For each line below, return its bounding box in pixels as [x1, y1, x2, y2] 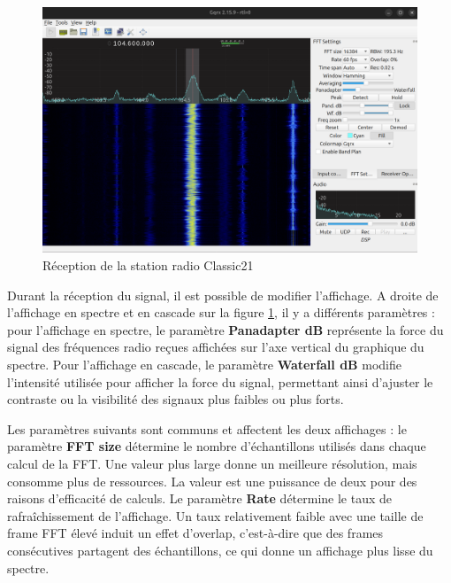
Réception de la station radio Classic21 [42, 256, 254, 275]
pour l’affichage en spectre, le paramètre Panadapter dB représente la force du [7, 320, 444, 338]
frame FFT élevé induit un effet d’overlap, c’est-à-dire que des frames [7, 524, 384, 542]
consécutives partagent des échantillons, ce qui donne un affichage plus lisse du [7, 540, 433, 559]
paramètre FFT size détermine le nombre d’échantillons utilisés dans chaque [7, 437, 426, 455]
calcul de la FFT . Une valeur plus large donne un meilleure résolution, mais [7, 454, 417, 472]
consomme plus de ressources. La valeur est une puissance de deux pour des [7, 471, 417, 490]
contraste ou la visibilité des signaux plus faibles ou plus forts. [7, 390, 344, 408]
